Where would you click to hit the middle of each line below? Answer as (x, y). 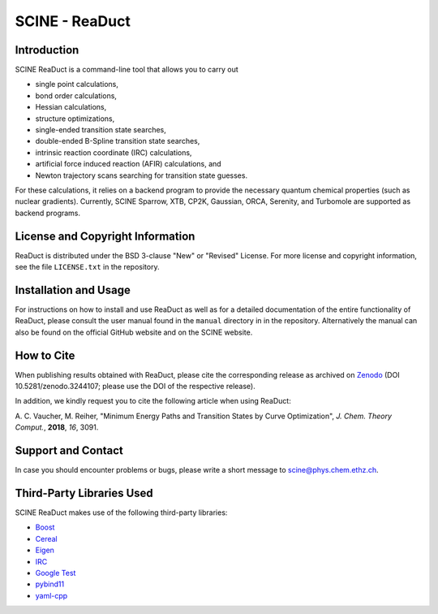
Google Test (56, 573)
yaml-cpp (52, 595)
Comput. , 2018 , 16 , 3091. (57, 427)
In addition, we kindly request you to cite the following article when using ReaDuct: (153, 401)
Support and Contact (69, 451)
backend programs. (48, 213)
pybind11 (50, 584)
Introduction (47, 50)
